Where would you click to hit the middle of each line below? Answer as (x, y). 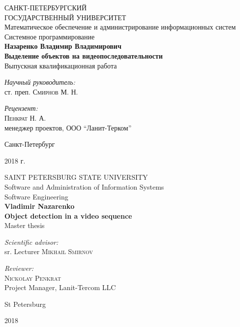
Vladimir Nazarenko (40, 206)
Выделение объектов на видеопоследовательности (84, 55)
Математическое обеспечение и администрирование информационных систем (120, 27)
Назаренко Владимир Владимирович (63, 46)
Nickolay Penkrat (33, 278)
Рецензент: (21, 108)
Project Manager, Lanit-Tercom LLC (60, 287)
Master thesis (25, 225)
